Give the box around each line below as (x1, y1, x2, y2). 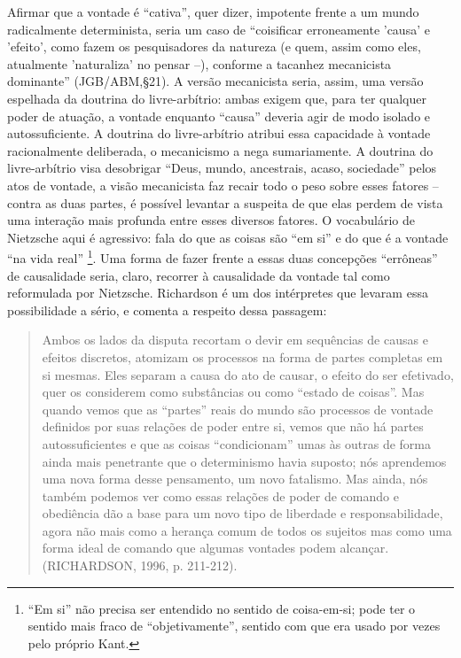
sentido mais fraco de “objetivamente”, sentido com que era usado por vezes (27, 616, 441, 635)
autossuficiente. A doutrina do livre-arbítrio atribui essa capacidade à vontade (7, 124, 431, 143)
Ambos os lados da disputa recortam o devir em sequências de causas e (42, 330, 428, 349)
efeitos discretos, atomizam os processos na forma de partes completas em (42, 347, 443, 366)
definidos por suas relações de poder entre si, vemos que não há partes (42, 417, 424, 436)
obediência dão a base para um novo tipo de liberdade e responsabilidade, (42, 504, 443, 523)
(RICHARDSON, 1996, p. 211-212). (42, 556, 238, 575)
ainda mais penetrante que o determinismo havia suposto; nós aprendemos (42, 452, 447, 470)
